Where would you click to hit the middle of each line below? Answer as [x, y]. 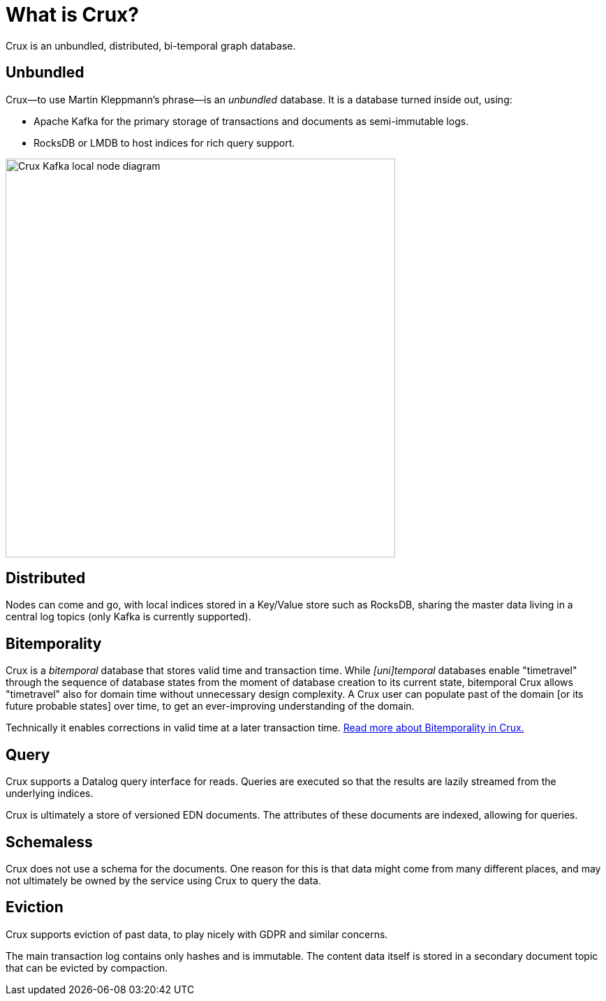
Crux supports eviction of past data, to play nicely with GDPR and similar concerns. [197, 934]
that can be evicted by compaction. [87, 967]
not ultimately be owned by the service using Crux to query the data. [163, 880]
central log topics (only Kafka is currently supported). [128, 617]
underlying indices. [50, 794]
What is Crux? [72, 15]
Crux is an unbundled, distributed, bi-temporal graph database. [151, 45]
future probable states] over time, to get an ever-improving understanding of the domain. [210, 706]
